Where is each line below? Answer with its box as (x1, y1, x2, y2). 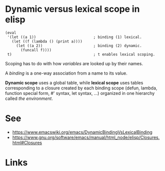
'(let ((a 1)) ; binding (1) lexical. (7, 35, 142, 40)
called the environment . (5, 95, 53, 101)
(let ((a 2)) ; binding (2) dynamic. (16, 43, 142, 48)
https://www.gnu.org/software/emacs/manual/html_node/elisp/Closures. (12, 134, 160, 140)
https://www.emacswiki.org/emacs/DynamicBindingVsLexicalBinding (12, 129, 153, 135)
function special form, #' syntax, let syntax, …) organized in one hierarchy (5, 90, 155, 96)
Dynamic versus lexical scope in (5, 3, 140, 15)
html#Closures (12, 139, 42, 145)
